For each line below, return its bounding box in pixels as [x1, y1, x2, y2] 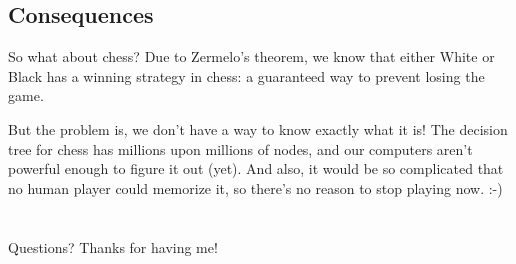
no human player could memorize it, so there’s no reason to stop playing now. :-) [8, 177, 503, 198]
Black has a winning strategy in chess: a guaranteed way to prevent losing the [8, 65, 485, 86]
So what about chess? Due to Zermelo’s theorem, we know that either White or [8, 46, 495, 67]
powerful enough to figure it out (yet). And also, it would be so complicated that [8, 158, 504, 179]
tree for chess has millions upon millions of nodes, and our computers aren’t [8, 138, 473, 159]
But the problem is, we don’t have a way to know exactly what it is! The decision [8, 118, 508, 139]
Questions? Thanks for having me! [8, 236, 218, 257]
